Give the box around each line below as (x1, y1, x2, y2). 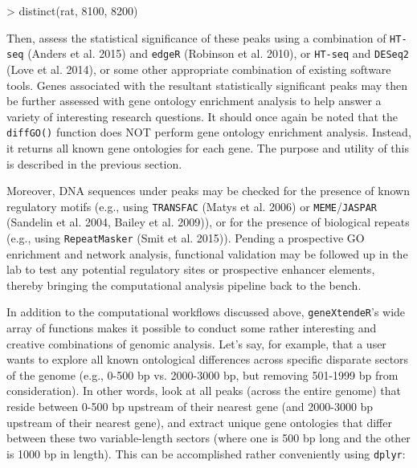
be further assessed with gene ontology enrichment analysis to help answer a (6, 92, 382, 109)
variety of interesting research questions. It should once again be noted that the (6, 108, 399, 124)
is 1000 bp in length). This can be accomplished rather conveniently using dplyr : (6, 445, 406, 462)
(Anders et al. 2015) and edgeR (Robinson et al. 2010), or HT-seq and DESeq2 (27, 45, 410, 62)
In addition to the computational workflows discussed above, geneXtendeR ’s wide (6, 303, 406, 320)
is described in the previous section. (6, 155, 182, 172)
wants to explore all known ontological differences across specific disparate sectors (6, 351, 409, 368)
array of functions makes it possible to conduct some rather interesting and (6, 319, 377, 336)
